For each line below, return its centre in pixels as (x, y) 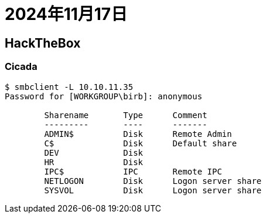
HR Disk (94, 162)
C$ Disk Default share (141, 143)
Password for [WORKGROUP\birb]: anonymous (104, 96)
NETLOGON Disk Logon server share (153, 181)
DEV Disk (94, 152)
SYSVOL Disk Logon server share (153, 190)
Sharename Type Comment (126, 115)
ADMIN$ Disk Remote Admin (138, 134)
